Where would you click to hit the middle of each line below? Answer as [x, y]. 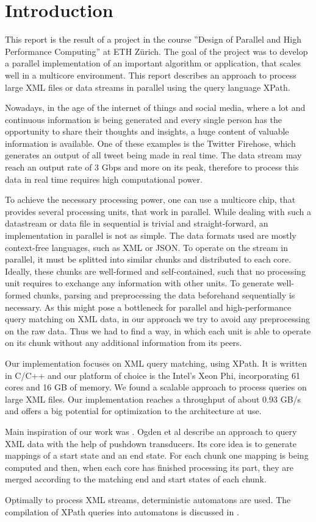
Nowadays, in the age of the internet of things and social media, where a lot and [155, 108]
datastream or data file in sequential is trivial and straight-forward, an [137, 223]
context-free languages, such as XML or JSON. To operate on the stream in [146, 247]
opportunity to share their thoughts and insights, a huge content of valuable [147, 131]
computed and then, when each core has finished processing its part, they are [149, 467]
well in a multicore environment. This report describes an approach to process [151, 75]
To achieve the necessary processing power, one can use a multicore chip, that [150, 199]
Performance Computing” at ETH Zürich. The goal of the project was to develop [156, 51]
